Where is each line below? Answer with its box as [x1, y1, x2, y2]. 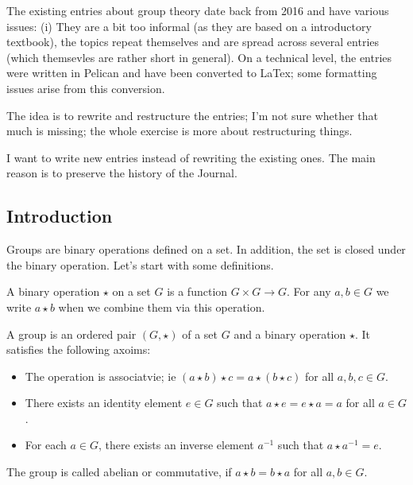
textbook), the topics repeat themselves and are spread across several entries [6, 33, 380, 50]
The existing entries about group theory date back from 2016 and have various [6, 2, 389, 18]
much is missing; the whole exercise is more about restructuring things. [6, 122, 353, 139]
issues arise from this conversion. [6, 80, 165, 96]
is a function [167, 283, 228, 300]
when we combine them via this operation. [58, 298, 265, 315]
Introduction [6, 204, 113, 228]
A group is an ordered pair [6, 325, 137, 342]
